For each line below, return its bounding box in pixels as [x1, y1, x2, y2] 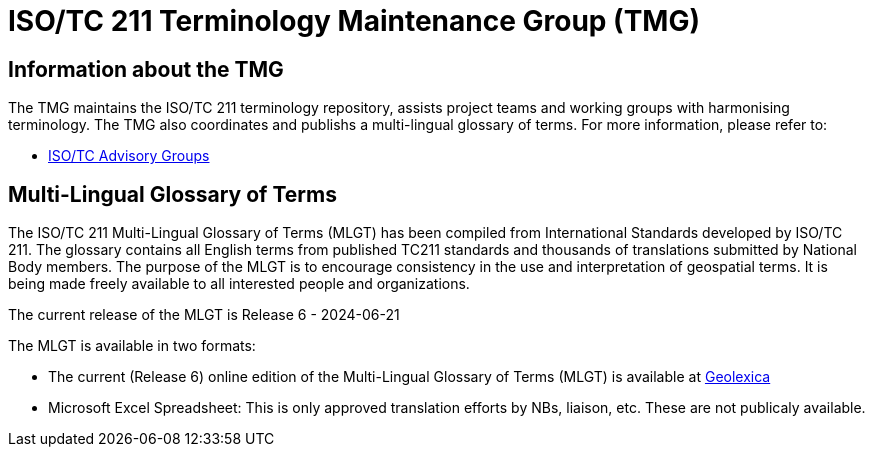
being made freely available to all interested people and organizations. [8, 275, 470, 293]
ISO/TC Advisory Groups [48, 147, 210, 165]
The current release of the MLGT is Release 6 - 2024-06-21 [8, 306, 400, 324]
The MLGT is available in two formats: [8, 337, 256, 355]
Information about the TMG [8, 56, 284, 82]
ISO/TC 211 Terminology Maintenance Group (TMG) [8, 4, 701, 38]
